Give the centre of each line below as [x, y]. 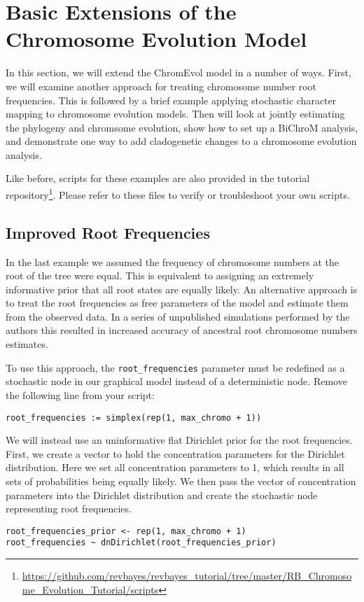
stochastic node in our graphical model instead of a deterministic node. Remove [176, 381]
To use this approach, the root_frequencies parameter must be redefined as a [175, 367]
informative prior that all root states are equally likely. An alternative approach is [182, 289]
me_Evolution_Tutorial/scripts [90, 589]
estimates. [27, 344]
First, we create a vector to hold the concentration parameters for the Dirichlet [175, 453]
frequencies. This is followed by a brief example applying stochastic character [171, 100]
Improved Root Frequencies [108, 232]
